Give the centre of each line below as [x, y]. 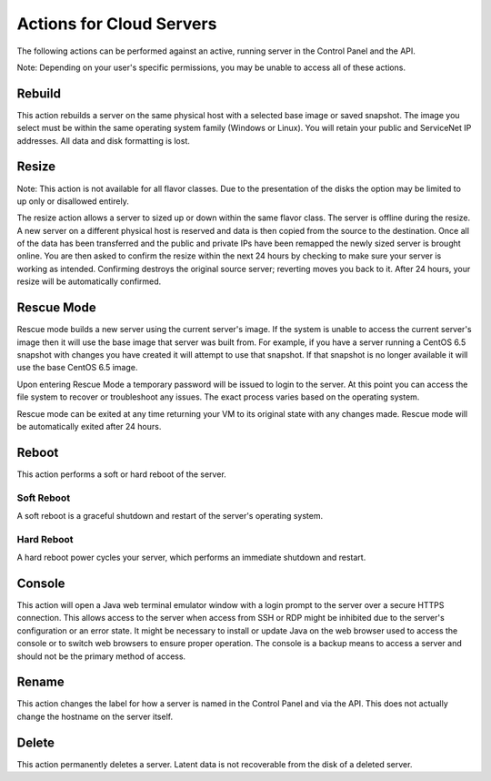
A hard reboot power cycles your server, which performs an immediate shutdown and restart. [191, 558]
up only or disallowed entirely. [73, 201]
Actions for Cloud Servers [117, 24]
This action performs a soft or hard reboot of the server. [121, 474]
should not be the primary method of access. [101, 656]
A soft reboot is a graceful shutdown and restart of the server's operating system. [170, 515]
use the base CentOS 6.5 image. [77, 368]
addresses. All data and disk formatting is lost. [104, 140]
